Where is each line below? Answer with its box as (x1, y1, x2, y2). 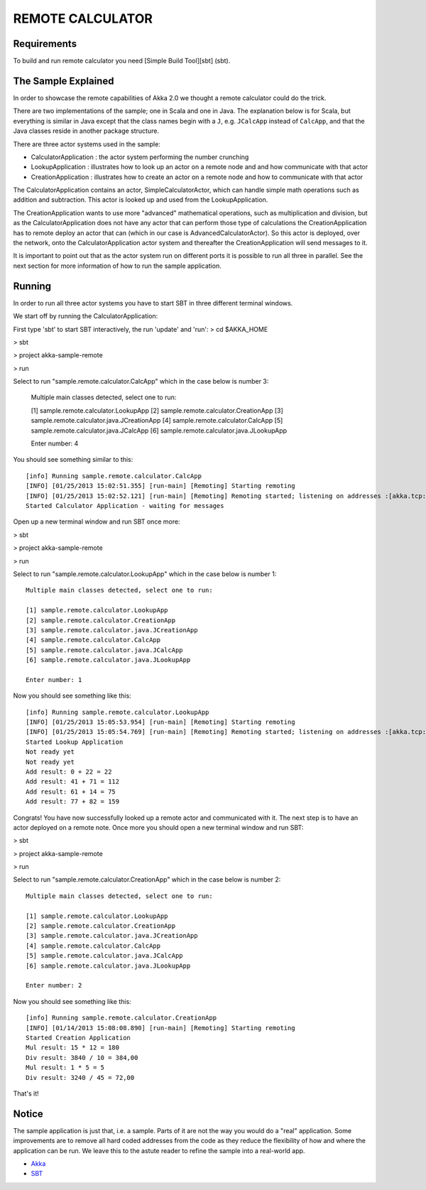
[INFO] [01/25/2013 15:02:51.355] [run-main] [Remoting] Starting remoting (26, 482, 295, 490)
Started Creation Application (26, 1034, 131, 1042)
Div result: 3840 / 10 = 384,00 (26, 1054, 138, 1061)
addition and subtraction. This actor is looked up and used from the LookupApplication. (13, 195, 268, 204)
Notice (13, 1108, 44, 1120)
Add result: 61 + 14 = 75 (26, 787, 116, 796)
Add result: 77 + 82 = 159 (26, 798, 120, 806)
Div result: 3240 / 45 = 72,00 (26, 1073, 135, 1081)
